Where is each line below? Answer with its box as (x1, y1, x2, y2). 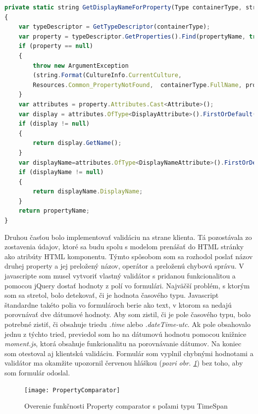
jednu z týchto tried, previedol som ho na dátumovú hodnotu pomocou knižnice (4, 328, 247, 339)
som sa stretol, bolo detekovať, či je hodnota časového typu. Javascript (4, 290, 219, 300)
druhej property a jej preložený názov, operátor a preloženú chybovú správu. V (4, 261, 244, 271)
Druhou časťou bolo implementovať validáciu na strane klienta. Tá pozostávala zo (4, 231, 252, 242)
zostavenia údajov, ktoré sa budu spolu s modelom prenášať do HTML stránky (4, 241, 244, 252)
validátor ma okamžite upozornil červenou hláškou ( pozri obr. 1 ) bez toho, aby (4, 358, 243, 368)
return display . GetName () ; (33, 139, 122, 147)
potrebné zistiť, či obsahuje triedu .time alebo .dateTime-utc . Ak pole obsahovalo (4, 319, 251, 329)
